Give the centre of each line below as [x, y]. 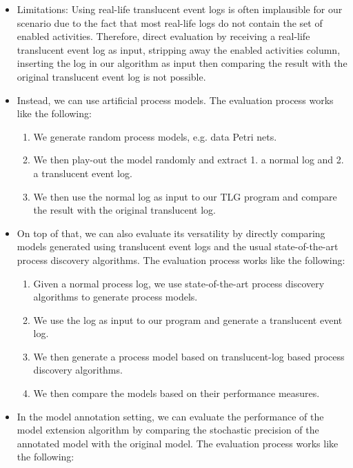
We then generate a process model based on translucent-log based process [189, 356]
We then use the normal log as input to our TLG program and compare [185, 196]
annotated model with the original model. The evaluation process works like [178, 443]
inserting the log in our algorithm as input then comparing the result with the [182, 63]
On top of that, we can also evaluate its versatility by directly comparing [171, 233]
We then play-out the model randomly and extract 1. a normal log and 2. [189, 160]
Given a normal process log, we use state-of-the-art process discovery [179, 283]
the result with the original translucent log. [124, 210]
